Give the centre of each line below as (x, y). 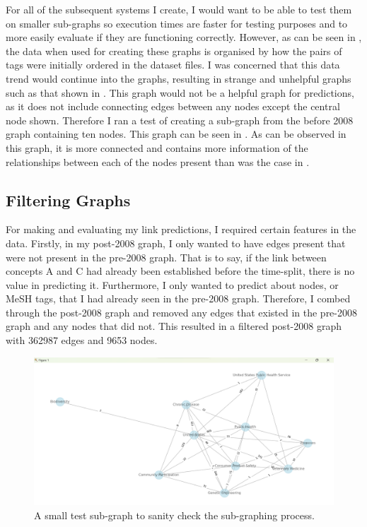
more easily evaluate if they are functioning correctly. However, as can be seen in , (184, 37)
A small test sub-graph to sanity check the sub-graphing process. (174, 515)
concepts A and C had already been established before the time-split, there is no (180, 271)
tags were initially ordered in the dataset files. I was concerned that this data (173, 65)
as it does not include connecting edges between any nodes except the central (173, 106)
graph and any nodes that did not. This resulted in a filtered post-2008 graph (174, 326)
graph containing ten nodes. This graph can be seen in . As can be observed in (176, 134)
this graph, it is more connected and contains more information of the (157, 147)
